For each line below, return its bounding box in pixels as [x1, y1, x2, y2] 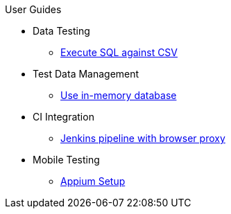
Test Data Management [33, 68, 139, 80]
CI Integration [33, 111, 94, 123]
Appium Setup [60, 175, 126, 187]
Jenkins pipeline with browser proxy [60, 132, 225, 144]
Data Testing [33, 25, 90, 37]
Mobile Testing [33, 154, 100, 166]
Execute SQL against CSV [60, 46, 178, 58]
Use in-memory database [60, 89, 177, 101]
